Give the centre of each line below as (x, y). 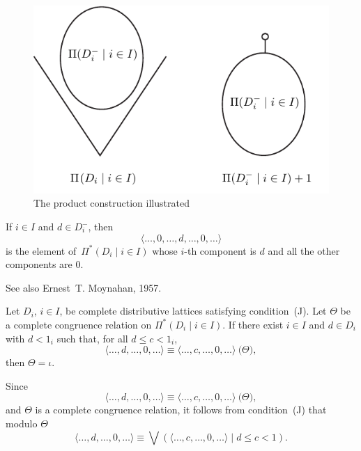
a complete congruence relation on (79, 324)
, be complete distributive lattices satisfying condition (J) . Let (193, 311)
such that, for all (92, 338)
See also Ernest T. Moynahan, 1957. (84, 287)
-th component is (220, 250)
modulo (22, 423)
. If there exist (253, 324)
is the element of (41, 250)
